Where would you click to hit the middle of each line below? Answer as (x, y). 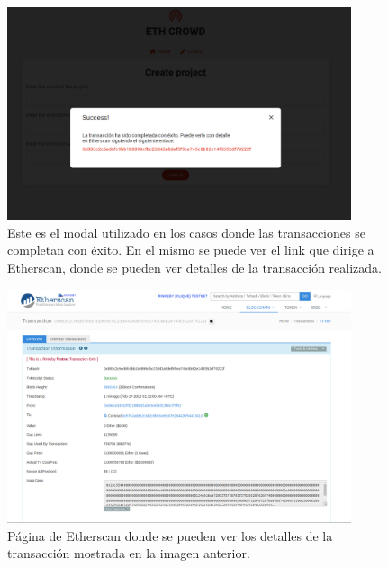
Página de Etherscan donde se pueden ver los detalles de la (170, 535)
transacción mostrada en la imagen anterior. (129, 553)
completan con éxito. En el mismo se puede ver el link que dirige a (191, 250)
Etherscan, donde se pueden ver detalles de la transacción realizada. (194, 268)
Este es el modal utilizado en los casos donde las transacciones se (186, 232)
